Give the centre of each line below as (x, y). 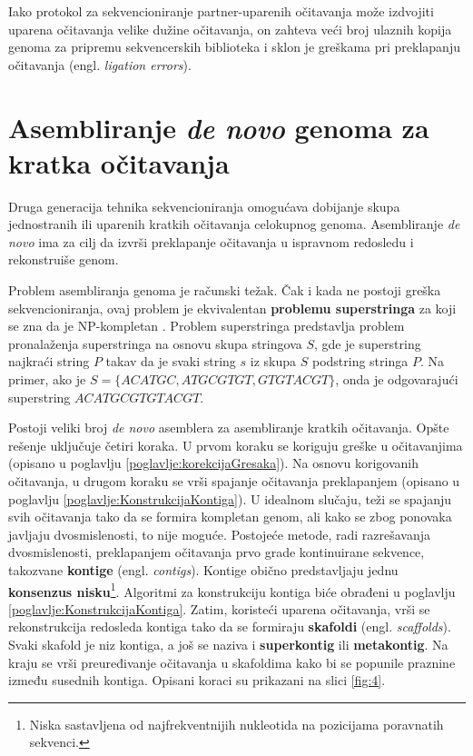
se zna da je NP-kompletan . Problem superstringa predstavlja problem (207, 326)
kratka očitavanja (119, 162)
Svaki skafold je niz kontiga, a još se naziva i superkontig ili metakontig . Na (228, 644)
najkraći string (49, 361)
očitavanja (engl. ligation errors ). (100, 64)
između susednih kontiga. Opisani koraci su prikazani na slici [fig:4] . (197, 680)
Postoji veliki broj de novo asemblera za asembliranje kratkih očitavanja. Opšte (229, 428)
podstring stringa (360, 361)
